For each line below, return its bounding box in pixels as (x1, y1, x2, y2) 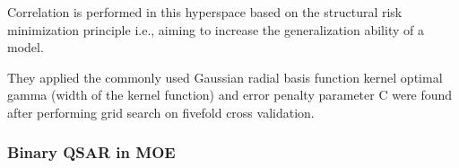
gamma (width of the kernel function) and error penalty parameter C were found (7, 85, 453, 104)
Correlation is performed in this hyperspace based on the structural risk (7, 3, 403, 21)
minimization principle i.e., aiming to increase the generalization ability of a (7, 20, 424, 39)
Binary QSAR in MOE (7, 141, 176, 164)
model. (7, 38, 44, 57)
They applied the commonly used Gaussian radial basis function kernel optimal (7, 67, 443, 86)
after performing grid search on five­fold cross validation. (7, 102, 315, 121)
